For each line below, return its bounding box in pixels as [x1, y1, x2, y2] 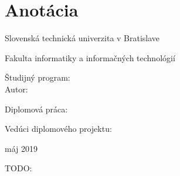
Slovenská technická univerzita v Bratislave [5, 32, 160, 44]
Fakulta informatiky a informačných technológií [5, 51, 175, 64]
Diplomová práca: [5, 102, 68, 115]
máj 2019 [5, 142, 38, 154]
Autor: [5, 82, 28, 95]
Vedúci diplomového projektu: [5, 122, 112, 135]
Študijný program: [5, 71, 70, 84]
